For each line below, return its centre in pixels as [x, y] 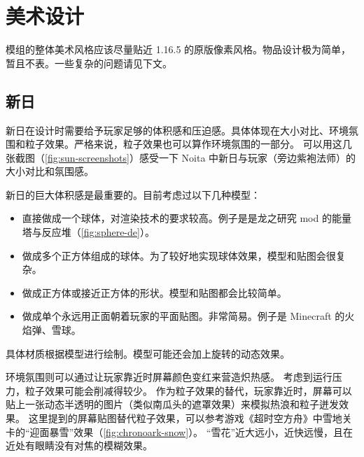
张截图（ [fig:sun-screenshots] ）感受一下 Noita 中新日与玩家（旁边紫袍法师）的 [181, 157]
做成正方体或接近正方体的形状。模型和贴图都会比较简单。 [154, 292]
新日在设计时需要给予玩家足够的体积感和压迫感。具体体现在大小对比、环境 [177, 130]
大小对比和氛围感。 [50, 171]
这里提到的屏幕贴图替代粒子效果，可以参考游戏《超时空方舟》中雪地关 [190, 418]
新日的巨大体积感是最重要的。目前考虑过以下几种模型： [133, 194]
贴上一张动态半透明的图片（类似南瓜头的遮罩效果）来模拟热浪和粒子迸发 [172, 404]
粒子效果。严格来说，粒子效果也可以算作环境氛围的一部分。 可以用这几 [188, 144]
